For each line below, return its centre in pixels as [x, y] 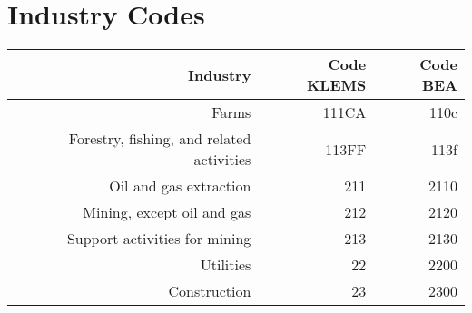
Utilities [226, 265]
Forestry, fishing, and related [160, 139]
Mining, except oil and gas [167, 212]
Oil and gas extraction [180, 186]
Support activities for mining [159, 239]
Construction [210, 291]
